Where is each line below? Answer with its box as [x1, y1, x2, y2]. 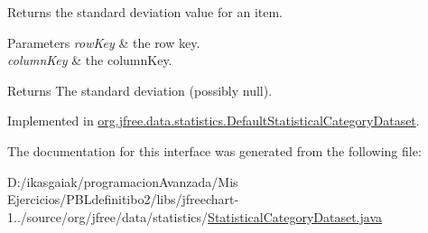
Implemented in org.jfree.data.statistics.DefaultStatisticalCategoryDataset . [7, 111, 420, 130]
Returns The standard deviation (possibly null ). [7, 80, 273, 99]
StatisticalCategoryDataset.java [208, 207, 383, 226]
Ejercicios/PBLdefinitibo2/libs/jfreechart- [7, 190, 239, 209]
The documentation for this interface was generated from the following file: [7, 141, 422, 160]
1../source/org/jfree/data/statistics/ [7, 207, 209, 226]
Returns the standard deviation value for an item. [7, 3, 283, 21]
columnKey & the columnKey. [7, 51, 172, 70]
